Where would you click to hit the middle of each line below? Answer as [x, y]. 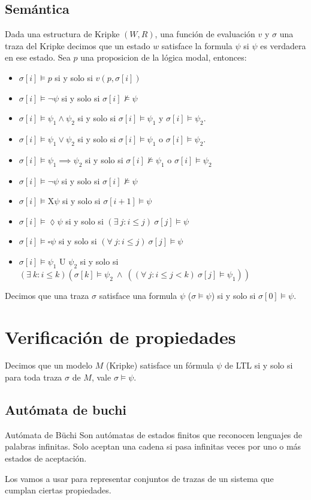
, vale [101, 377]
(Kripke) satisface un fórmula [160, 365]
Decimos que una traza [47, 295]
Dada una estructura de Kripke [62, 34]
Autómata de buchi [66, 410]
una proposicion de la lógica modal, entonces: [164, 57]
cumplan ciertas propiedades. [58, 490]
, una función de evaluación [205, 34]
